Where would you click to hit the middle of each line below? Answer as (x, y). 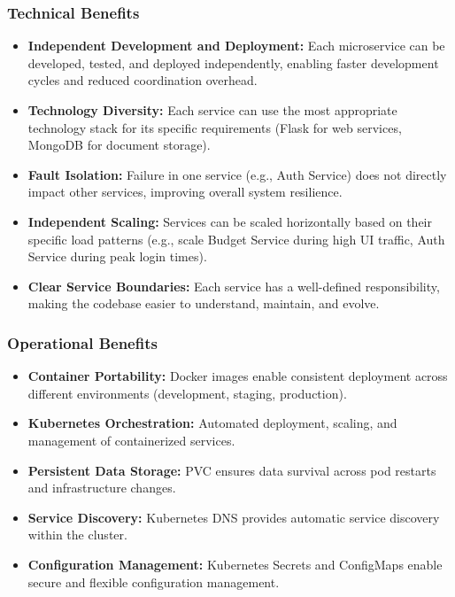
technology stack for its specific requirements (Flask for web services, (215, 127)
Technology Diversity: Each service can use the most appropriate (212, 110)
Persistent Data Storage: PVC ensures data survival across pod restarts (232, 470)
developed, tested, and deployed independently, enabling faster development (233, 62)
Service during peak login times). (117, 256)
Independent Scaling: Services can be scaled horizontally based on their (230, 221)
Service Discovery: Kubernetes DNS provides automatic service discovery (234, 517)
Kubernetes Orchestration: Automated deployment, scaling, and (212, 423)
